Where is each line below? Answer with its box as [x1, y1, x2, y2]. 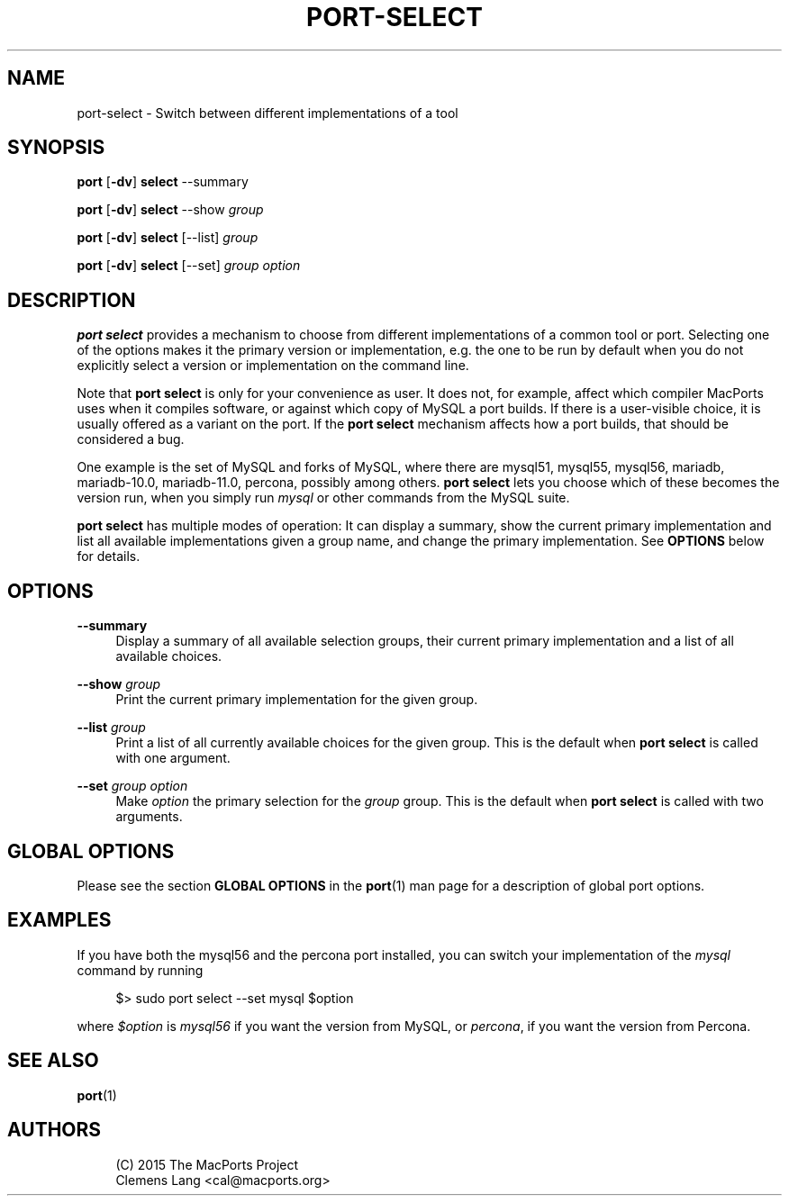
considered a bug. [77, 431, 185, 448]
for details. [77, 548, 141, 565]
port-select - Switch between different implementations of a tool [77, 104, 458, 121]
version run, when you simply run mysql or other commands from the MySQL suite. [77, 490, 570, 506]
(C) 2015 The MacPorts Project [115, 1156, 299, 1172]
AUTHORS [7, 1118, 102, 1142]
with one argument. [115, 750, 231, 766]
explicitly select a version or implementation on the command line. [77, 357, 469, 374]
